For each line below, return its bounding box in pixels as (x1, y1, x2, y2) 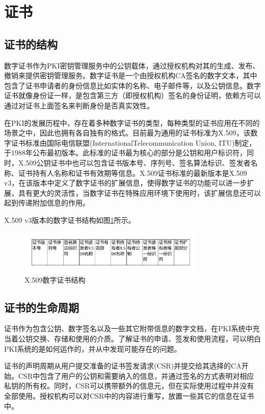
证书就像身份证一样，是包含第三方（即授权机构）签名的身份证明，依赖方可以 (4, 90, 261, 101)
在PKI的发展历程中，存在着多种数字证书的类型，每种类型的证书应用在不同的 (4, 117, 260, 128)
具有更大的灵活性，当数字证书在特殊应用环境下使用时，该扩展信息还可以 (18, 187, 261, 198)
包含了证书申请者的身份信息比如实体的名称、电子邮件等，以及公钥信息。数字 (4, 80, 261, 90)
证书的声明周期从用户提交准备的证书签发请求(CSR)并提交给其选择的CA (4, 360, 242, 371)
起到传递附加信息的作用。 (4, 197, 90, 208)
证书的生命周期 (4, 299, 79, 315)
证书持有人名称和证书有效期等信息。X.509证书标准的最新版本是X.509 (18, 167, 247, 178)
